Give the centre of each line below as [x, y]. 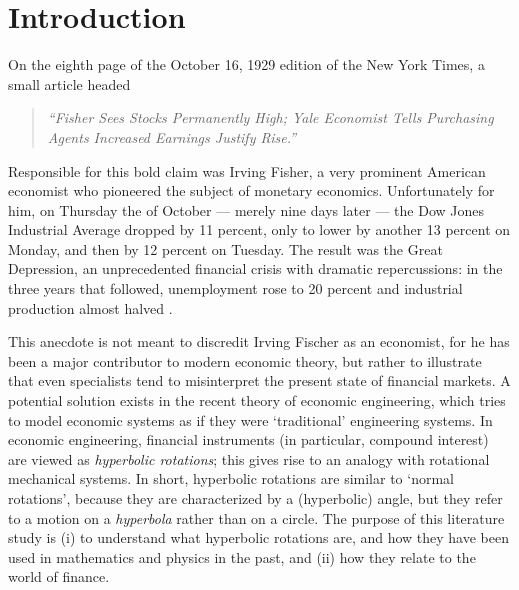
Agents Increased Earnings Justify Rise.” [172, 136]
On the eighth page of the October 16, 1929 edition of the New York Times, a [246, 64]
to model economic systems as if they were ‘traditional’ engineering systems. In [250, 419]
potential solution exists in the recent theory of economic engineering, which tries [257, 400]
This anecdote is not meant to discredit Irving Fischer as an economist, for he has [259, 341]
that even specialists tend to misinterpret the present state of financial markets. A [259, 380]
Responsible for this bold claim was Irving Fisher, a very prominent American [247, 170]
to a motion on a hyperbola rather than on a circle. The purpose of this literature [256, 517]
